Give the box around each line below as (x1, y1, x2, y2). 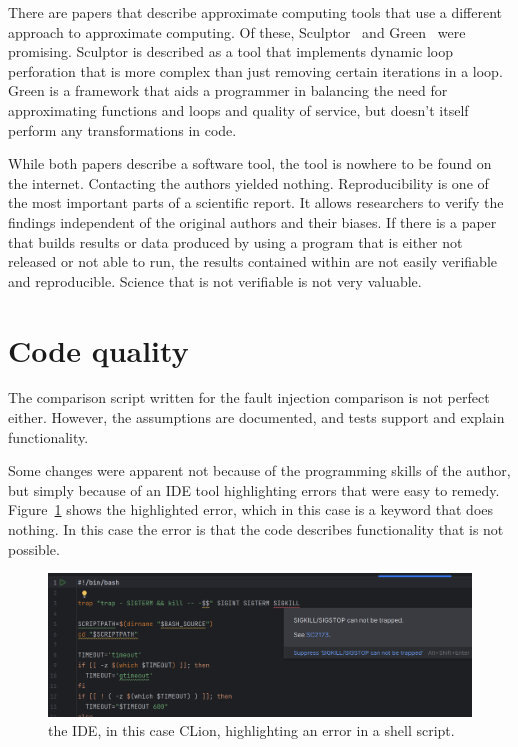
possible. (8, 538, 60, 559)
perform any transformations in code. (8, 119, 237, 140)
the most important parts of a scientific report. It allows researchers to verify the (8, 192, 504, 213)
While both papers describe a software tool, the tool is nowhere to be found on (8, 153, 492, 174)
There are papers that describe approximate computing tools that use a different (8, 2, 503, 22)
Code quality (8, 329, 189, 370)
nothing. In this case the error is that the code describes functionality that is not (8, 519, 504, 539)
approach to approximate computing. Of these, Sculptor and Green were (8, 21, 466, 42)
